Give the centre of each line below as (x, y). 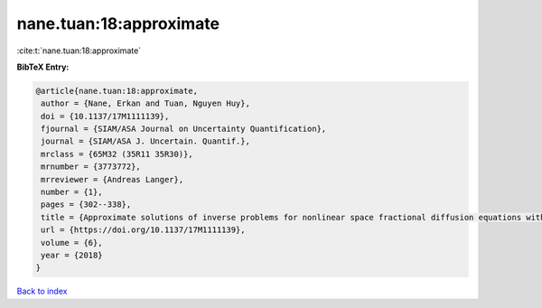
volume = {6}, (72, 243)
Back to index (42, 291)
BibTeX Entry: (43, 67)
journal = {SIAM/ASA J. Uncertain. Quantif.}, (145, 141)
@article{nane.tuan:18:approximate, (117, 91)
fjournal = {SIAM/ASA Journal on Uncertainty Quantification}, (184, 129)
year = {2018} (72, 255)
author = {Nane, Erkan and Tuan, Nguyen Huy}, (145, 103)
